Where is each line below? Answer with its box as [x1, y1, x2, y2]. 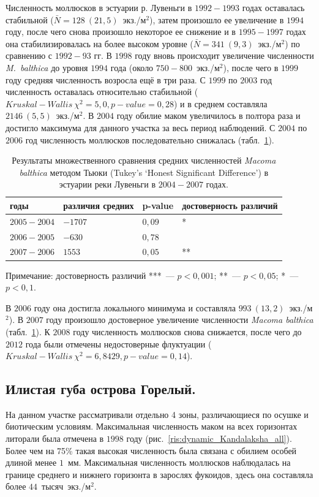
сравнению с [6, 49, 53, 62]
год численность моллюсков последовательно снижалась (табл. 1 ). [25, 133, 274, 146]
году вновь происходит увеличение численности [135, 49, 314, 62]
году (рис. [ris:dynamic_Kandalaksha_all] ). [126, 432, 292, 445]
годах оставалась [242, 1, 305, 13]
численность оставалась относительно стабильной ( [6, 85, 198, 98]
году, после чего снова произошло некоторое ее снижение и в [6, 25, 236, 38]
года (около [110, 61, 154, 74]
